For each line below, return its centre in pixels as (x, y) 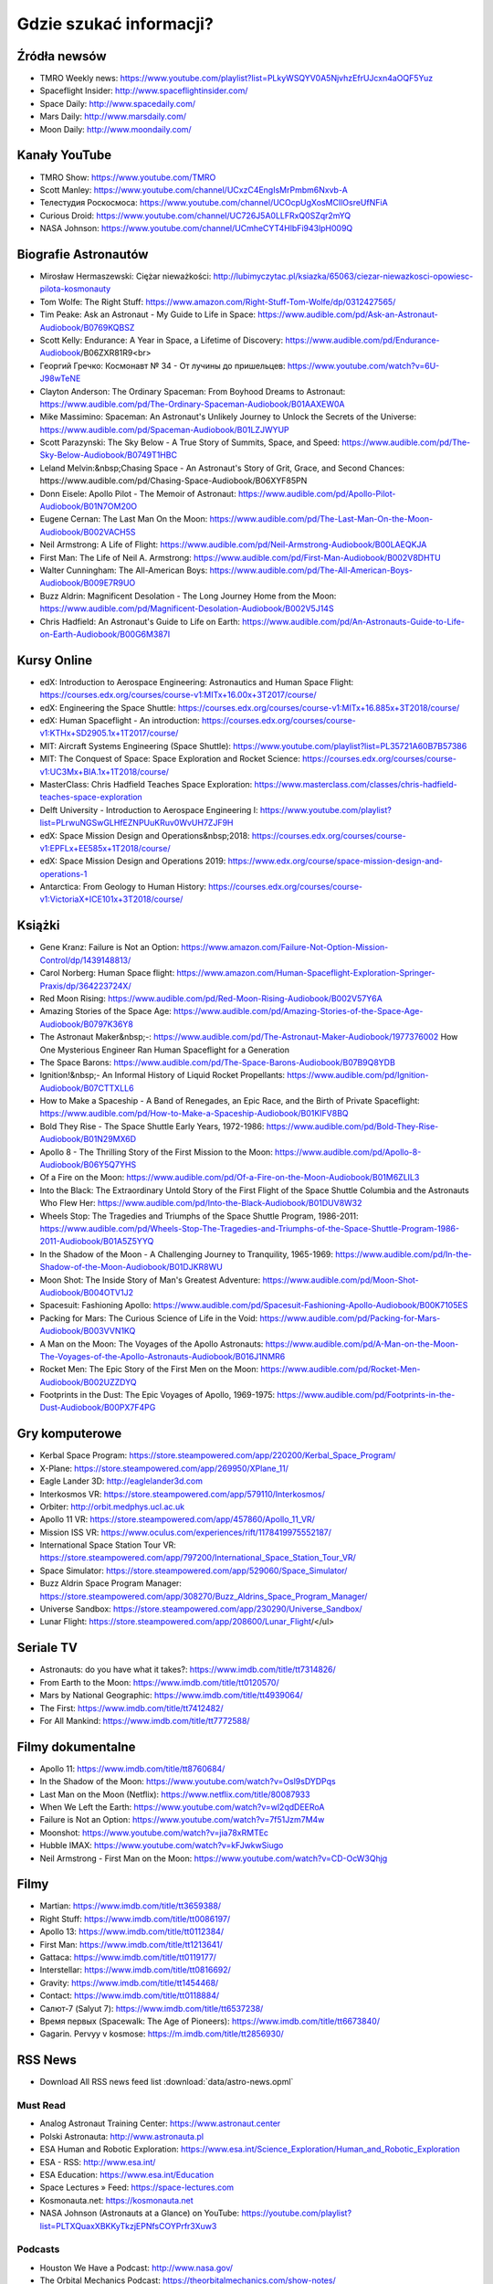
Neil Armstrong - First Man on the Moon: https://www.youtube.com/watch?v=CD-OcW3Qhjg (214, 1858)
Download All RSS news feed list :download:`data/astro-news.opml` (167, 2082)
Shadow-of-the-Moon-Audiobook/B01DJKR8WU (131, 1267)
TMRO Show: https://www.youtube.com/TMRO (128, 177)
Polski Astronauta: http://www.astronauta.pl (122, 2136)
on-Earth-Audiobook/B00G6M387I (105, 634)
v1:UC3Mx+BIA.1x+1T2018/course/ (104, 771)
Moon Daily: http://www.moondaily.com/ (115, 129)
